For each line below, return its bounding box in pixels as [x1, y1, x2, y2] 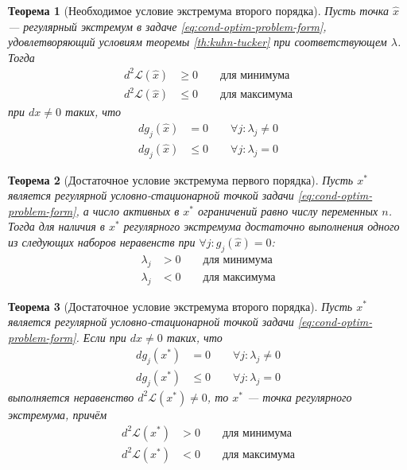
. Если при [76, 328, 126, 345]
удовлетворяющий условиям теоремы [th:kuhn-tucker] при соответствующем [8, 33, 387, 50]
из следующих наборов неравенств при [8, 234, 196, 251]
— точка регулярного [246, 388, 352, 405]
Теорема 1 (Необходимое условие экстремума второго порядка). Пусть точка [8, 2, 389, 18]
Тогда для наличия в [8, 218, 105, 235]
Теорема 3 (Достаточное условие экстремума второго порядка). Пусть [8, 297, 353, 314]
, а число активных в [76, 202, 180, 219]
